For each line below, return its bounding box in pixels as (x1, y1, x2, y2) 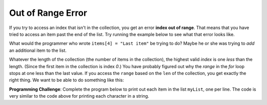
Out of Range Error (9, 7, 88, 18)
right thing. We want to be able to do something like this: (9, 77, 124, 83)
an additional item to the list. (9, 47, 67, 53)
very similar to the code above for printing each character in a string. (9, 93, 149, 99)
